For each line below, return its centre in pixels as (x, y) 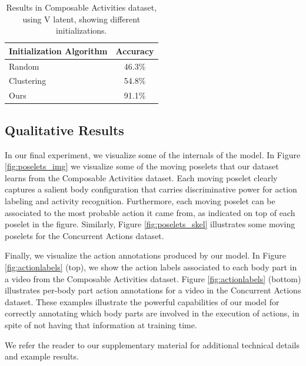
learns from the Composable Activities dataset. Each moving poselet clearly (141, 177)
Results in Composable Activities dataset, (82, 7)
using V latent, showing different (82, 19)
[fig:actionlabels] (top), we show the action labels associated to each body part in (151, 267)
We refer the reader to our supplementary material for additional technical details (152, 344)
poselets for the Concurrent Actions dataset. (84, 235)
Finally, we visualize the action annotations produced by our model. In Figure (145, 255)
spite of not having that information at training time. (101, 324)
